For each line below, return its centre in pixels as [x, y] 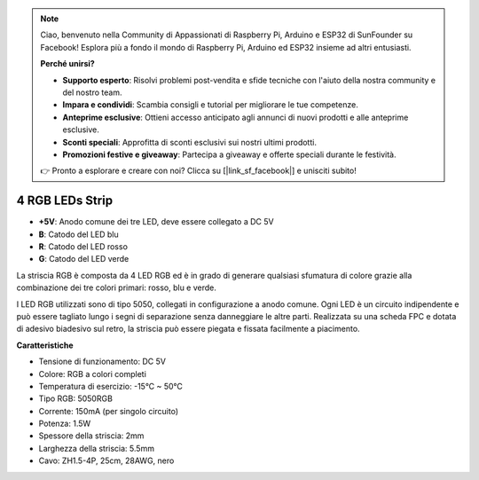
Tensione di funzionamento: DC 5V [102, 362]
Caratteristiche [45, 345]
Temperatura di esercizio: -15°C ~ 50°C [111, 386]
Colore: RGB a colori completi [92, 374]
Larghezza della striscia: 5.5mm [97, 448]
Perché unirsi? [67, 64]
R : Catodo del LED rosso [83, 246]
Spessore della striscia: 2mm [91, 436]
